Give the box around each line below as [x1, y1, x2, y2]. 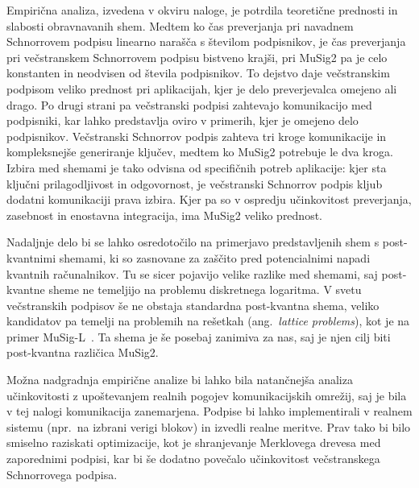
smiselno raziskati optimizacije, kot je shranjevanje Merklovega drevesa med [6, 434, 381, 451]
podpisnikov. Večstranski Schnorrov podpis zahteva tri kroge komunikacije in [6, 127, 387, 144]
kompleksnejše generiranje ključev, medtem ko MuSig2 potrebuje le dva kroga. [6, 143, 393, 160]
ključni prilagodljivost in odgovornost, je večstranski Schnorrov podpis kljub [6, 175, 383, 192]
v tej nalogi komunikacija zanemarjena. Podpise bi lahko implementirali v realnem [6, 403, 413, 420]
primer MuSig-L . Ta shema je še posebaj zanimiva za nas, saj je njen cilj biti [6, 328, 391, 345]
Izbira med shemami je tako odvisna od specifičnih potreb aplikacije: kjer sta [6, 159, 387, 176]
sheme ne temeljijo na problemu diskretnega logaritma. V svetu [48, 281, 362, 298]
